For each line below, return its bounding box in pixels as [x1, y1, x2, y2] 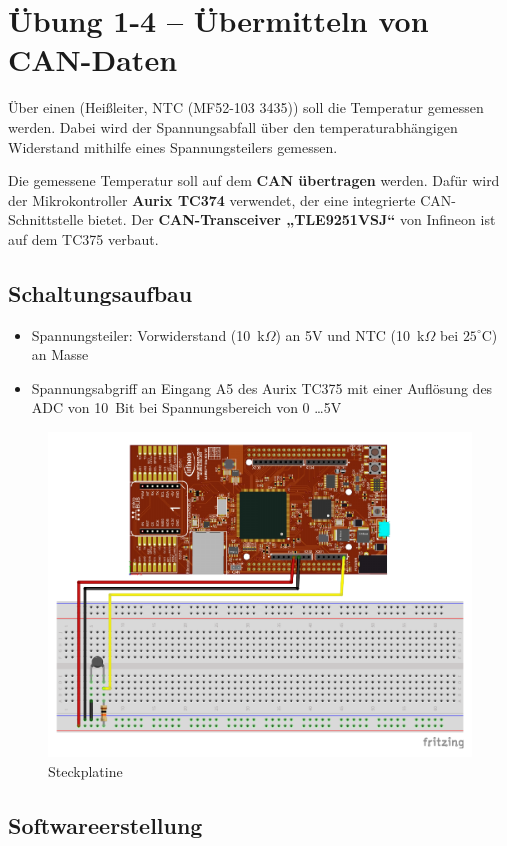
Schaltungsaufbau [8, 277, 193, 308]
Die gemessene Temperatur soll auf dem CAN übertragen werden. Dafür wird [8, 170, 500, 191]
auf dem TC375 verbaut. [8, 228, 159, 249]
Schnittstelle [8, 209, 84, 230]
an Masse [31, 344, 89, 365]
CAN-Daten [8, 39, 178, 80]
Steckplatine [48, 760, 123, 781]
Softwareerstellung [8, 809, 203, 840]
